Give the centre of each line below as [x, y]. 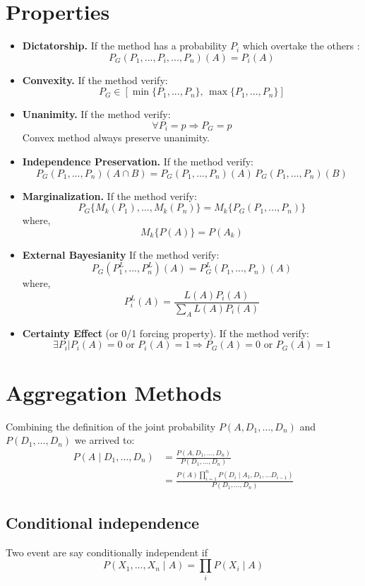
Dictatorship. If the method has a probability [125, 46]
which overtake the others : [301, 46]
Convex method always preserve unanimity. [116, 137]
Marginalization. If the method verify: [109, 195]
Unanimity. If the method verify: [96, 114]
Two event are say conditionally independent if [107, 552]
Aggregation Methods [114, 392]
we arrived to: [104, 440]
